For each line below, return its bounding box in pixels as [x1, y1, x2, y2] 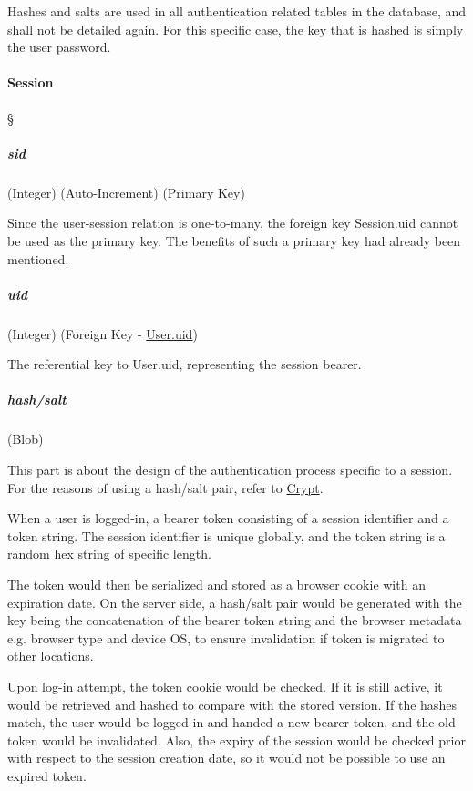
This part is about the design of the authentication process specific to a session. [7, 460, 453, 479]
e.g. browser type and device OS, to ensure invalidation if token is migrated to [7, 628, 445, 647]
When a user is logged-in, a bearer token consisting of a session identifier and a [7, 508, 449, 528]
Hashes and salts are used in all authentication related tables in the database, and [7, 2, 467, 20]
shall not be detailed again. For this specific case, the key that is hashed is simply [7, 19, 464, 38]
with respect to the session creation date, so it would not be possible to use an [7, 748, 446, 767]
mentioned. [7, 249, 69, 268]
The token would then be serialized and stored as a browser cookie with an [7, 574, 426, 593]
